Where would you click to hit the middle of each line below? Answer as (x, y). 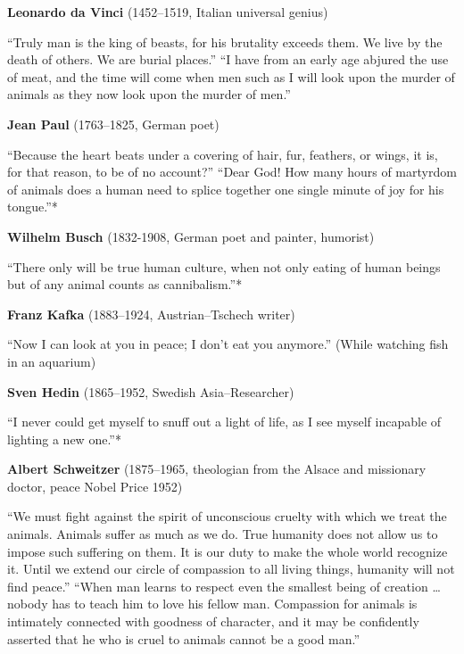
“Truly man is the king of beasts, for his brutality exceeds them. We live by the (225, 41)
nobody (28, 604)
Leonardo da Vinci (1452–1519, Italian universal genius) (168, 12)
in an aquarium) (52, 361)
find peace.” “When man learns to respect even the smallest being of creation (218, 586)
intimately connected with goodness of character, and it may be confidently (213, 621)
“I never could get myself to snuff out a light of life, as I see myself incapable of (224, 422)
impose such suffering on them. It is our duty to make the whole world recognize (228, 551)
